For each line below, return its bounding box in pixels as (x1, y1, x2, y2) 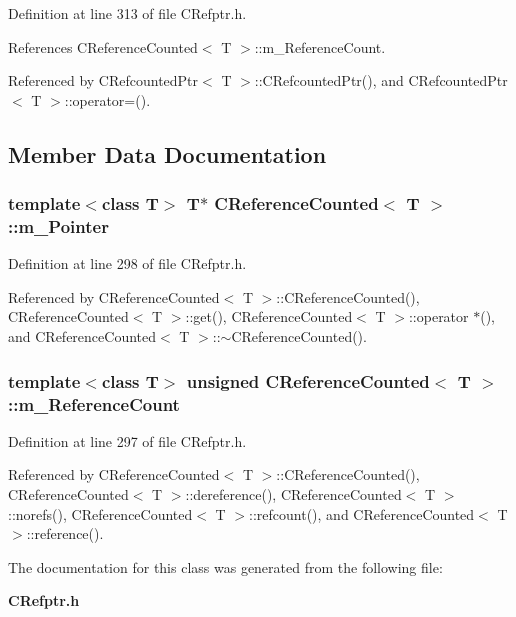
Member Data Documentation (8, 138, 327, 169)
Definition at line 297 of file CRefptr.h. (8, 430, 247, 451)
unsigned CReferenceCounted (186, 368, 430, 393)
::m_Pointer (8, 214, 109, 238)
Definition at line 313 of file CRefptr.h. (8, 3, 247, 23)
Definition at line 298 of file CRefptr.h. (8, 253, 247, 274)
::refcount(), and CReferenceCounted (249, 503, 475, 524)
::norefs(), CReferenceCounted (8, 503, 193, 524)
